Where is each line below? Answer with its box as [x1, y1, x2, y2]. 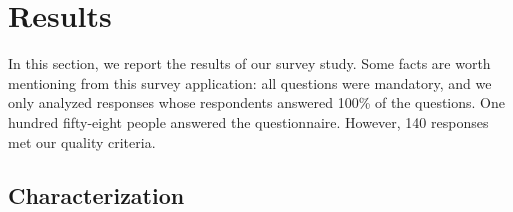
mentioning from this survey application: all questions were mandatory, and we [8, 72, 492, 93]
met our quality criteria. [8, 131, 156, 152]
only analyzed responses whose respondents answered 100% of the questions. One [8, 92, 505, 113]
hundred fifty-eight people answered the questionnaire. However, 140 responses [8, 111, 489, 132]
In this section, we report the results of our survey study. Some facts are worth [8, 53, 491, 74]
